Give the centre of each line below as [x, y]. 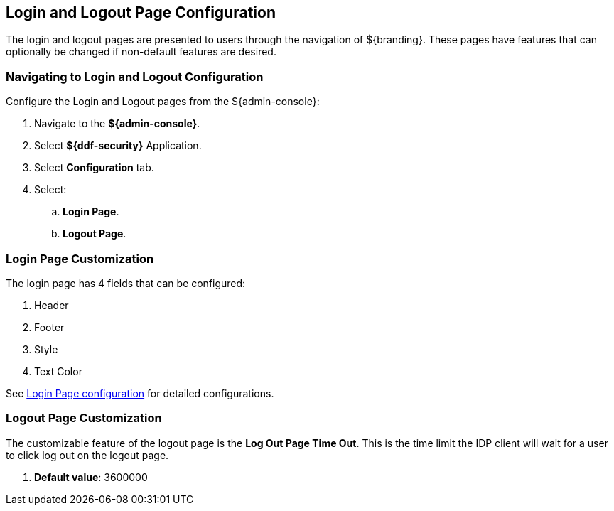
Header [52, 305]
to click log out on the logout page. [87, 455]
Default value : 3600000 [91, 477]
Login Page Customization [80, 258]
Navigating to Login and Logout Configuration [135, 76]
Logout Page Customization [84, 418]
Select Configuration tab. [94, 168]
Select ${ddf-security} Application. [118, 146]
